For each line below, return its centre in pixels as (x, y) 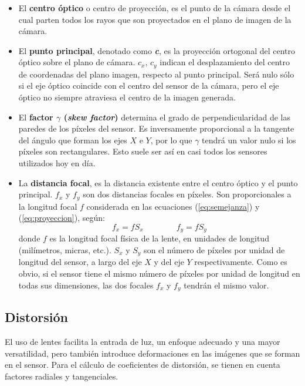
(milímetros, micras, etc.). (65, 249)
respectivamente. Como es (241, 262)
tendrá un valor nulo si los (249, 140)
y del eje (169, 262)
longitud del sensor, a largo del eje (80, 262)
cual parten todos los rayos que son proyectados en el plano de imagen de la (155, 19)
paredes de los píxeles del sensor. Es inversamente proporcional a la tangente (156, 128)
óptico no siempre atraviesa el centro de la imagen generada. (127, 97)
